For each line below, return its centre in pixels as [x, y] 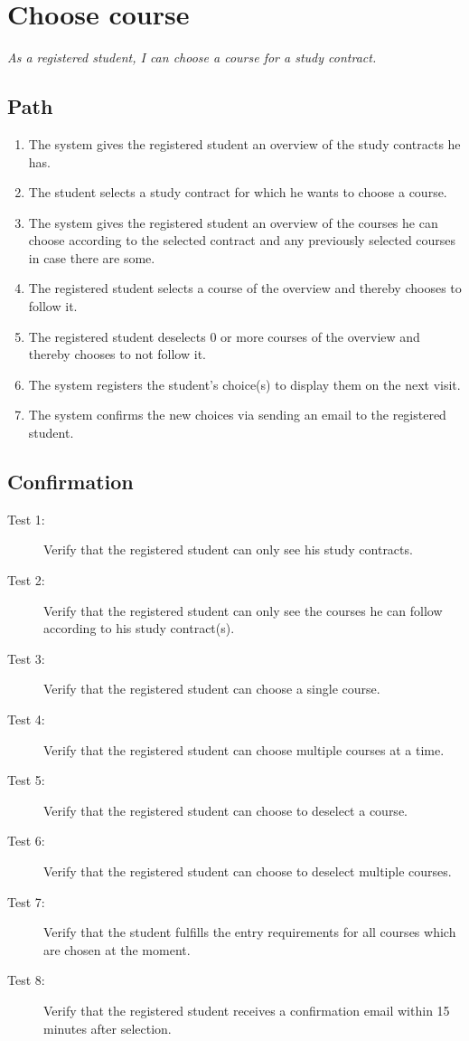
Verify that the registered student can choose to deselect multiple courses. [248, 871]
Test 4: [26, 719]
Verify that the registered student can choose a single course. [212, 689]
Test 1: [26, 519]
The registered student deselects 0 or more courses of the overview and [224, 336]
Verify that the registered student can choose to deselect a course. [225, 810]
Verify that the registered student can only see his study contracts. [228, 549]
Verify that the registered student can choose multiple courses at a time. [244, 749]
